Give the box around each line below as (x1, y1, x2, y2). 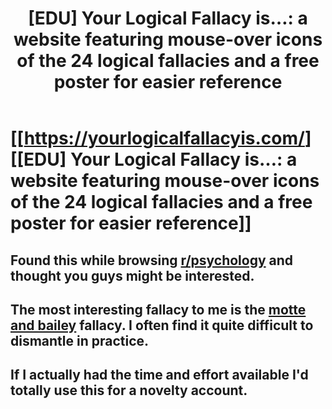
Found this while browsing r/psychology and (10, 252, 294, 269)
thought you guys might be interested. (10, 267, 255, 284)
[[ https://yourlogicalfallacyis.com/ (10, 127, 305, 150)
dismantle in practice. (10, 332, 150, 349)
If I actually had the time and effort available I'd (10, 367, 309, 384)
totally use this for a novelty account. (10, 382, 248, 399)
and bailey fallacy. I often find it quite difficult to (10, 317, 314, 334)
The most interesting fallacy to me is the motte (10, 301, 307, 318)
